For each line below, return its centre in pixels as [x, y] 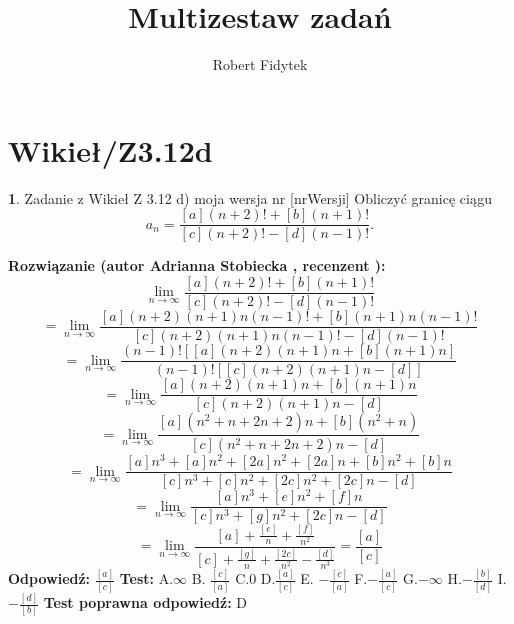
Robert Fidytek [260, 64]
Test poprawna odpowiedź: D [145, 602]
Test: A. [146, 578]
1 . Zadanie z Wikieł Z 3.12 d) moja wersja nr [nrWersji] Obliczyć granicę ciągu [250, 197]
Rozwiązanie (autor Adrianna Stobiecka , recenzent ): [197, 265]
